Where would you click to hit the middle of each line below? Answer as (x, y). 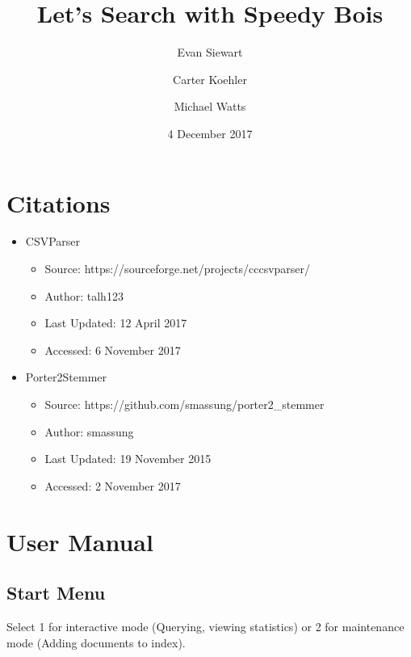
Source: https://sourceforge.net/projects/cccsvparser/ (178, 269)
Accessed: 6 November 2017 (113, 350)
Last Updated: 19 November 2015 (128, 459)
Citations (59, 202)
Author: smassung (89, 431)
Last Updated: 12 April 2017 (116, 323)
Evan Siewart (210, 52)
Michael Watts (210, 106)
